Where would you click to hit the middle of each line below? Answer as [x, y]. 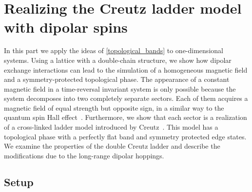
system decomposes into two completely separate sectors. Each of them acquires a [126, 98]
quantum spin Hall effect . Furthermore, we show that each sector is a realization [126, 117]
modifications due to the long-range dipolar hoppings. [84, 155]
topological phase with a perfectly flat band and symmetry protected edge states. [125, 136]
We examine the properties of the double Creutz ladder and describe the [112, 146]
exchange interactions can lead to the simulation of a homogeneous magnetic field [126, 69]
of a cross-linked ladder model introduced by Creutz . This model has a [111, 127]
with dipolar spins [66, 27]
